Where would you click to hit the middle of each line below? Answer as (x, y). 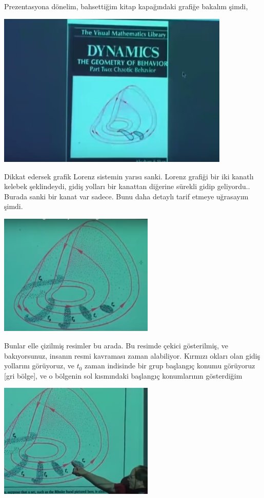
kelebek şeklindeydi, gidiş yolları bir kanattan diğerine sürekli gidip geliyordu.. (127, 186)
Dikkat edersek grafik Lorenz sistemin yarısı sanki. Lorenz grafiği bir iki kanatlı (129, 176)
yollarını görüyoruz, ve (39, 366)
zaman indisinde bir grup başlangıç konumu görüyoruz (170, 366)
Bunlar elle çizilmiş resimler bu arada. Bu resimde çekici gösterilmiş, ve (116, 345)
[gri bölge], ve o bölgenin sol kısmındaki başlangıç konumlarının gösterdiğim (123, 375)
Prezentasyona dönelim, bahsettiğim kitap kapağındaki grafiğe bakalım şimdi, (126, 6)
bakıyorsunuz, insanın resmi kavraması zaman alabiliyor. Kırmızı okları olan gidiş (132, 355)
